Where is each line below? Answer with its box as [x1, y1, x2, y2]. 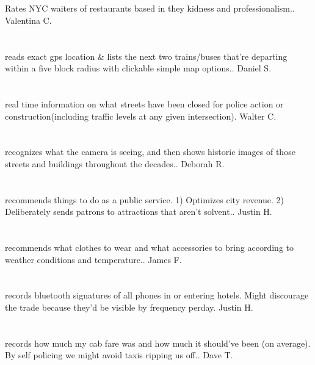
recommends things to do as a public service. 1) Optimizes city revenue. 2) [5, 193, 284, 206]
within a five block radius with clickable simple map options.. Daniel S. [5, 62, 272, 74]
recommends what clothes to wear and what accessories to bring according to [5, 241, 294, 254]
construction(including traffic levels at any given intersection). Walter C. [5, 109, 277, 122]
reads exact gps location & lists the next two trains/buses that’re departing [5, 49, 288, 62]
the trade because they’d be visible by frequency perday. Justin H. [5, 301, 253, 314]
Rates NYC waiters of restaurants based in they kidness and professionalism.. [5, 2, 295, 15]
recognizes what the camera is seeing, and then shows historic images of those [5, 145, 295, 158]
